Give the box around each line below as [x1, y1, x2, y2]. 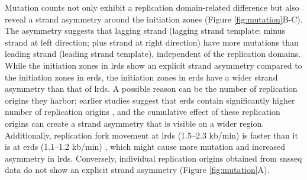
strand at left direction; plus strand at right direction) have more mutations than [5, 36, 299, 48]
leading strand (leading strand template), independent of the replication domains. [5, 47, 301, 60]
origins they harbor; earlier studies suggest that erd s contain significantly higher [5, 94, 295, 106]
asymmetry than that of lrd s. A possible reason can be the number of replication [5, 82, 298, 95]
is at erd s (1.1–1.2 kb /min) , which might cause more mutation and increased [5, 140, 286, 153]
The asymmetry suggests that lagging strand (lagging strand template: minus [5, 24, 285, 37]
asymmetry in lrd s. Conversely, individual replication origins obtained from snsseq [5, 152, 302, 164]
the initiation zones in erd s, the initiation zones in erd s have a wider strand [5, 70, 278, 83]
